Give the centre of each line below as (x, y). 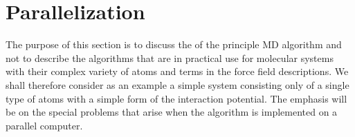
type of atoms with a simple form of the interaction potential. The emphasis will (176, 98)
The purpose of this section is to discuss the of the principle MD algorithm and (174, 44)
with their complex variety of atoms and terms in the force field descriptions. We (177, 71)
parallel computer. (44, 125)
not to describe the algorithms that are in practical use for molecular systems (170, 57)
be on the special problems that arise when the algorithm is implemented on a (172, 112)
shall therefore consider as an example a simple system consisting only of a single (177, 84)
